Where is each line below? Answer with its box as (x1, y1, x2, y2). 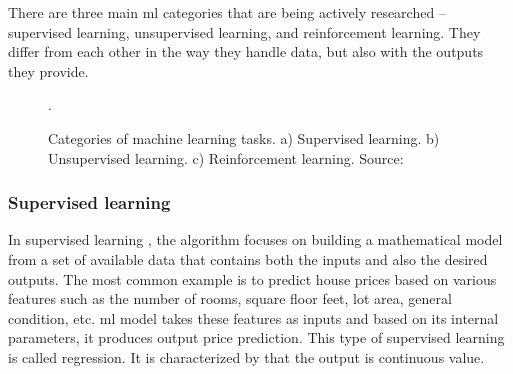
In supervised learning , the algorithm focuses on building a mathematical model (8, 229, 503, 250)
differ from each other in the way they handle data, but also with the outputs (8, 41, 484, 62)
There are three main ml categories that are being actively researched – (8, 2, 446, 22)
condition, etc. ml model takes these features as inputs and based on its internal (8, 307, 499, 328)
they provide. (8, 60, 89, 81)
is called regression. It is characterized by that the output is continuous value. (8, 346, 485, 367)
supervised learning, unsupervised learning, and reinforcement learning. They (8, 21, 481, 42)
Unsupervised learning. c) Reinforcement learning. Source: (48, 147, 404, 168)
